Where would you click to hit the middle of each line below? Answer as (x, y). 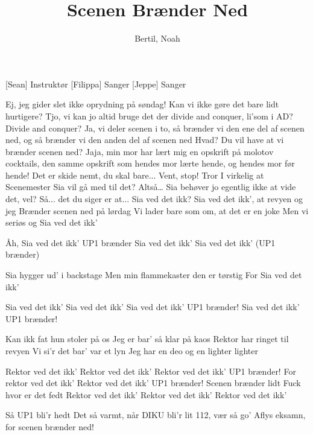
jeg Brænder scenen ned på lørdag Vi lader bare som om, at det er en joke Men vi (157, 210)
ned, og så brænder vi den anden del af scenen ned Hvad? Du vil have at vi (145, 140)
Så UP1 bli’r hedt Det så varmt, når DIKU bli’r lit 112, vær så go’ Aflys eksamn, (156, 415)
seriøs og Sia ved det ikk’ (52, 222)
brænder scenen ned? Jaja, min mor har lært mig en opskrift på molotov (140, 151)
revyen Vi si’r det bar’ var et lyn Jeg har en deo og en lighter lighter (132, 351)
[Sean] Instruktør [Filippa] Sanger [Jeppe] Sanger (96, 84)
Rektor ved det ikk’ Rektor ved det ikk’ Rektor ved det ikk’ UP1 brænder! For (151, 371)
